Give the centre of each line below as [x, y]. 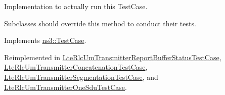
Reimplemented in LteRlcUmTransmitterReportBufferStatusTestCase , [113, 57]
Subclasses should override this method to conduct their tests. [100, 23]
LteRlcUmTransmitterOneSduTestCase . [65, 87]
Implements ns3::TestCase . [45, 40]
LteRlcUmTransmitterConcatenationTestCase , [76, 67]
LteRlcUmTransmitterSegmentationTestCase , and [81, 77]
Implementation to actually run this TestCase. [76, 6]
